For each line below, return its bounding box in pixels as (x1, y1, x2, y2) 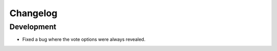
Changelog (9, 8, 57, 19)
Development (9, 22, 56, 31)
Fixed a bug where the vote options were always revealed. (22, 36, 146, 42)
